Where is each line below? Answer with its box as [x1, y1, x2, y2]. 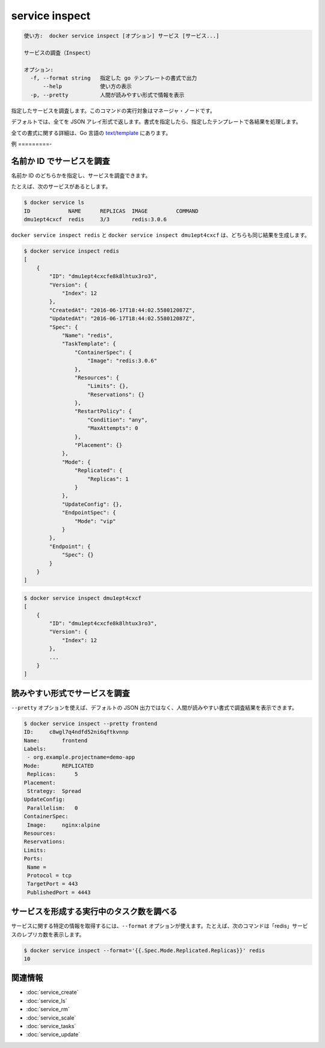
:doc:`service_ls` [26, 997, 67, 1004]
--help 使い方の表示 [43, 83, 132, 90]
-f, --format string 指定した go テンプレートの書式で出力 [30, 75, 197, 81]
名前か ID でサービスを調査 [11, 156, 111, 166]
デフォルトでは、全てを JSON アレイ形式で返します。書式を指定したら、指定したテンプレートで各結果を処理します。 [11, 118, 302, 125]
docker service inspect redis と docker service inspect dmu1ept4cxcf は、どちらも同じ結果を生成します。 [11, 232, 310, 239]
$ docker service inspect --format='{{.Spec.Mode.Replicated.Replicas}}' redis [23, 947, 265, 954]
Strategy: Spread [27, 788, 81, 794]
